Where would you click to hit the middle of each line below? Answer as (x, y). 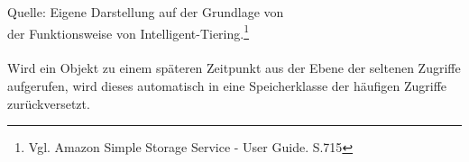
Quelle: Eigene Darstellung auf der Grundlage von (146, 12)
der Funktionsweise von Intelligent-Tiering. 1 (129, 31)
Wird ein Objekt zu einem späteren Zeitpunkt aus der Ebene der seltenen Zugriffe (234, 68)
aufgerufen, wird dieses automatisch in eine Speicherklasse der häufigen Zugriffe (227, 86)
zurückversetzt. (49, 103)
